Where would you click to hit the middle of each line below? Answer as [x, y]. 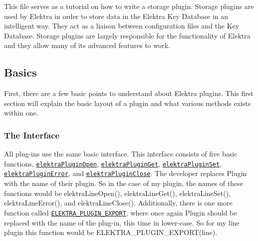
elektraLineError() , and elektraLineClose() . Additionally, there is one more [118, 203]
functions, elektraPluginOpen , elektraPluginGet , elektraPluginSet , [113, 163]
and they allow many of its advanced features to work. [87, 45]
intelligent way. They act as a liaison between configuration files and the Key [122, 26]
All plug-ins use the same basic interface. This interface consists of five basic [121, 154]
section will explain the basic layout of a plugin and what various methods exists [128, 103]
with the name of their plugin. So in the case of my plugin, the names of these [124, 183]
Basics [20, 72]
